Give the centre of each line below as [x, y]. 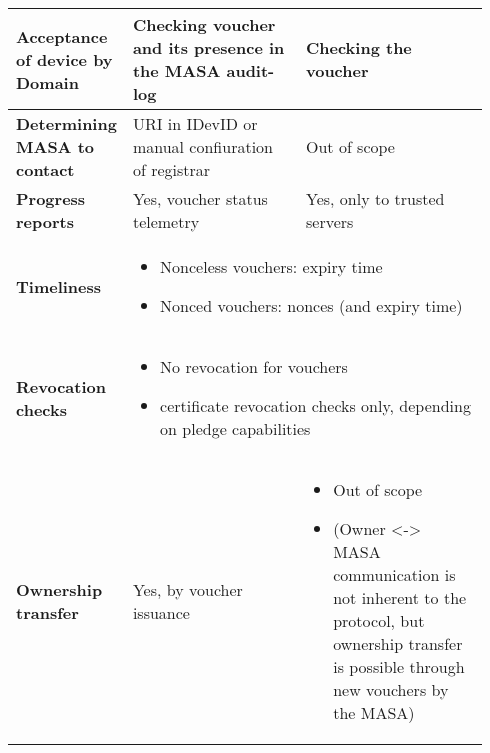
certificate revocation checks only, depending [315, 405]
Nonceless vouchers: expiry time [271, 266]
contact [45, 169]
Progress [51, 198]
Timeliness [59, 286]
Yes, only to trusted [375, 198]
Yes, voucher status [200, 198]
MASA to [55, 146]
